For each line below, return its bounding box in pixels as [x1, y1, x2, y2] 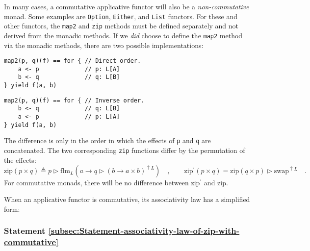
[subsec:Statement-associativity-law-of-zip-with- [48, 225, 240, 237]
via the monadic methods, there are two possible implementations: [4, 40, 204, 50]
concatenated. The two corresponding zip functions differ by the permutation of [4, 145, 245, 155]
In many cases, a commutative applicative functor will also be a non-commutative [4, 1, 249, 11]
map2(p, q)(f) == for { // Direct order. [4, 57, 141, 65]
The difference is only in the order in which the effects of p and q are [4, 135, 211, 146]
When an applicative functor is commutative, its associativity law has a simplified [4, 194, 250, 204]
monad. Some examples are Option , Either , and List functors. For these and [4, 11, 238, 21]
